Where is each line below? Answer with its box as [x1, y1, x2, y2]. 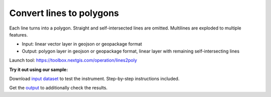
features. [9, 31, 28, 37]
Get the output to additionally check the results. [9, 85, 108, 91]
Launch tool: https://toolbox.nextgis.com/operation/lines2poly [9, 57, 138, 63]
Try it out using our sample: [9, 66, 68, 72]
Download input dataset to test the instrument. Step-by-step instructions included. [9, 75, 180, 81]
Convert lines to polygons [9, 7, 119, 18]
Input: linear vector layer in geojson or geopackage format [22, 41, 143, 47]
